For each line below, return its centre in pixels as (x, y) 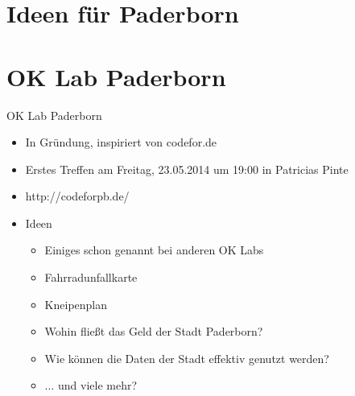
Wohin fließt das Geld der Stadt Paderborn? (154, 331)
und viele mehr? (97, 385)
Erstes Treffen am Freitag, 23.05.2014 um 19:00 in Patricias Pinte (187, 169)
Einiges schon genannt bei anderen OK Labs (154, 250)
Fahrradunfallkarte (91, 277)
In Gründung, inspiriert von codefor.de (121, 142)
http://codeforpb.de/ (77, 196)
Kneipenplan (76, 304)
